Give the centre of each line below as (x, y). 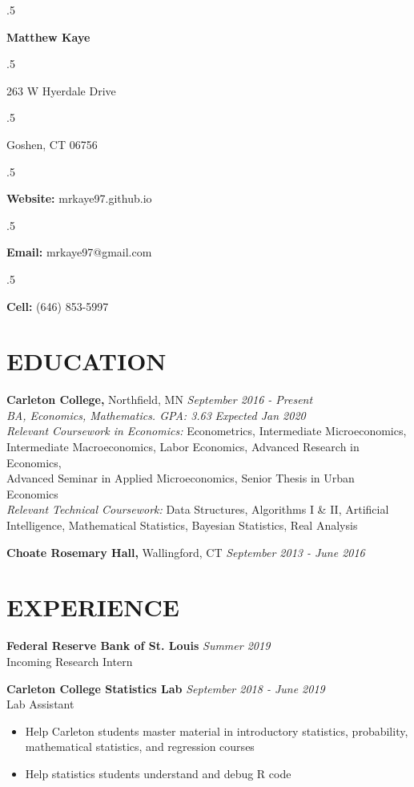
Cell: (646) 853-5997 (58, 306)
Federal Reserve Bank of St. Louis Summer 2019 (139, 646)
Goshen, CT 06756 (52, 144)
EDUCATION (86, 361)
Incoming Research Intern (70, 661)
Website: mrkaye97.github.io (79, 198)
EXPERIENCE (93, 607)
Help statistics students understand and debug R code (158, 773)
